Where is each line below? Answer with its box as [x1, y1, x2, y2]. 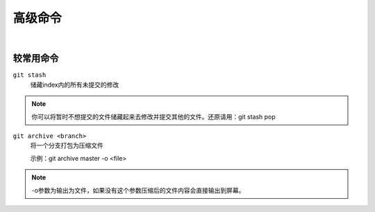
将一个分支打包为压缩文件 [30, 141, 103, 150]
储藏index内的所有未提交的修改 [30, 80, 119, 89]
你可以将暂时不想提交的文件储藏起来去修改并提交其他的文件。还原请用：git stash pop [31, 112, 276, 121]
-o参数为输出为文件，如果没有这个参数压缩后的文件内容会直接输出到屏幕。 [31, 186, 245, 194]
